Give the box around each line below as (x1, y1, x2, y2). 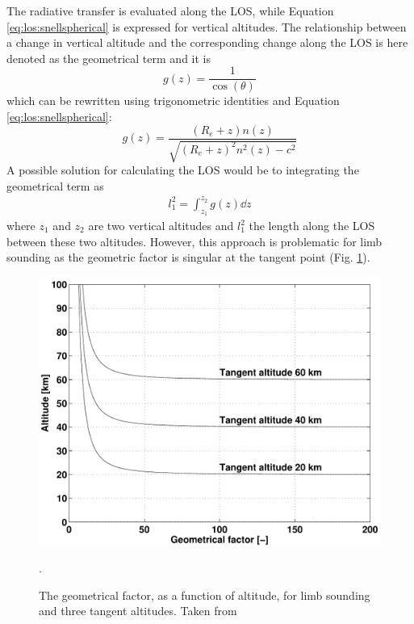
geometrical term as (6, 177, 104, 194)
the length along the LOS (249, 217, 375, 233)
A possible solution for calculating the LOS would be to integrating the (6, 161, 359, 178)
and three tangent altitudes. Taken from (39, 602, 237, 619)
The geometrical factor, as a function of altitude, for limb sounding (39, 586, 370, 603)
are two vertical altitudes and (88, 217, 234, 233)
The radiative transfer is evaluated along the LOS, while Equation (6, 2, 334, 19)
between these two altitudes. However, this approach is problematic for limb (6, 232, 383, 249)
